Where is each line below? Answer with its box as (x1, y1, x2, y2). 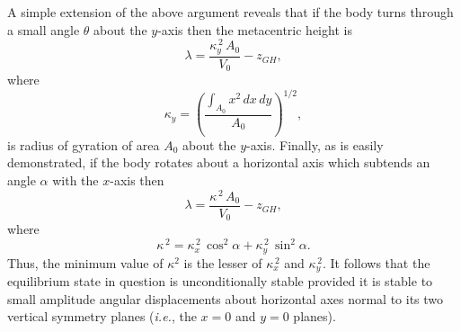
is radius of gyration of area (7, 135, 160, 154)
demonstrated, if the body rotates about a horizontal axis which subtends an (7, 153, 430, 172)
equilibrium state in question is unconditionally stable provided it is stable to (7, 272, 433, 291)
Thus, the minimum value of (7, 253, 164, 272)
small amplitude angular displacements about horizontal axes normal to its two (7, 289, 444, 308)
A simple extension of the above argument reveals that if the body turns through (7, 3, 454, 21)
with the (52, 170, 99, 189)
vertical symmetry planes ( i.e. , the (7, 307, 197, 326)
